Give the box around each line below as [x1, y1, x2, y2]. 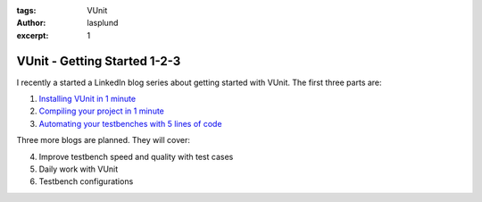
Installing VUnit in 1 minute [38, 94, 137, 105]
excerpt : [16, 29, 49, 40]
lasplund [87, 18, 119, 29]
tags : [16, 5, 37, 15]
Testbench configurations [38, 176, 134, 187]
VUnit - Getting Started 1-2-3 [16, 54, 181, 69]
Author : [16, 18, 46, 29]
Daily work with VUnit [38, 164, 119, 174]
